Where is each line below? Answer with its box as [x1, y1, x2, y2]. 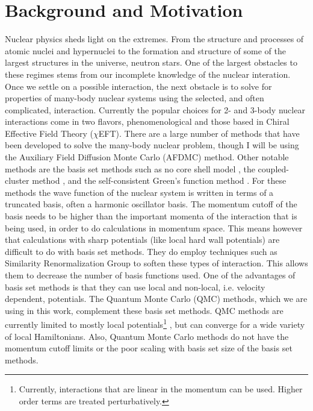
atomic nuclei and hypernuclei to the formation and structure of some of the [5, 44, 286, 57]
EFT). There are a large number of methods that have [98, 127, 300, 139]
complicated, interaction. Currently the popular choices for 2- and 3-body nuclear [5, 103, 305, 116]
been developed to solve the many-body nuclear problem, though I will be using [5, 139, 299, 151]
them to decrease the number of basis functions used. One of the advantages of [5, 269, 296, 281]
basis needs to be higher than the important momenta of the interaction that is [5, 210, 297, 222]
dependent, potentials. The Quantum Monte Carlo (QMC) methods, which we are [5, 292, 308, 305]
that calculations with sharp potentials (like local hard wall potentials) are [5, 233, 280, 246]
